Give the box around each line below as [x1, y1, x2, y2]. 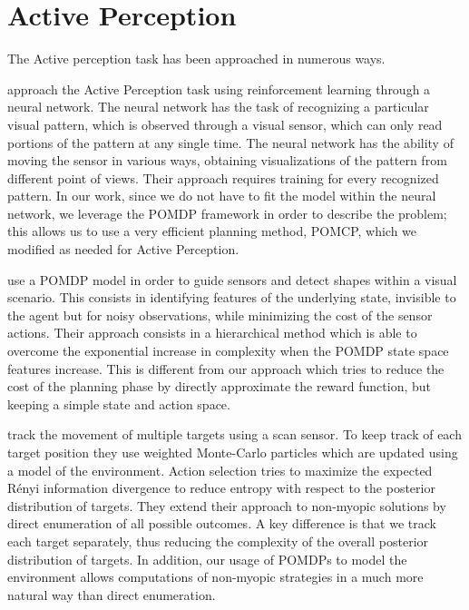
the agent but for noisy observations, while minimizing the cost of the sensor [7, 305, 433, 324]
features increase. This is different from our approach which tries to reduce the [7, 359, 445, 378]
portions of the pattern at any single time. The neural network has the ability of [7, 133, 454, 152]
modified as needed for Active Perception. [7, 240, 239, 259]
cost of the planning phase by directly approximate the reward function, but [7, 377, 432, 396]
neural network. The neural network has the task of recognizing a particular [7, 97, 429, 116]
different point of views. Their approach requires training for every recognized [7, 168, 439, 187]
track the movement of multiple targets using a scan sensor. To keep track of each [7, 425, 462, 444]
